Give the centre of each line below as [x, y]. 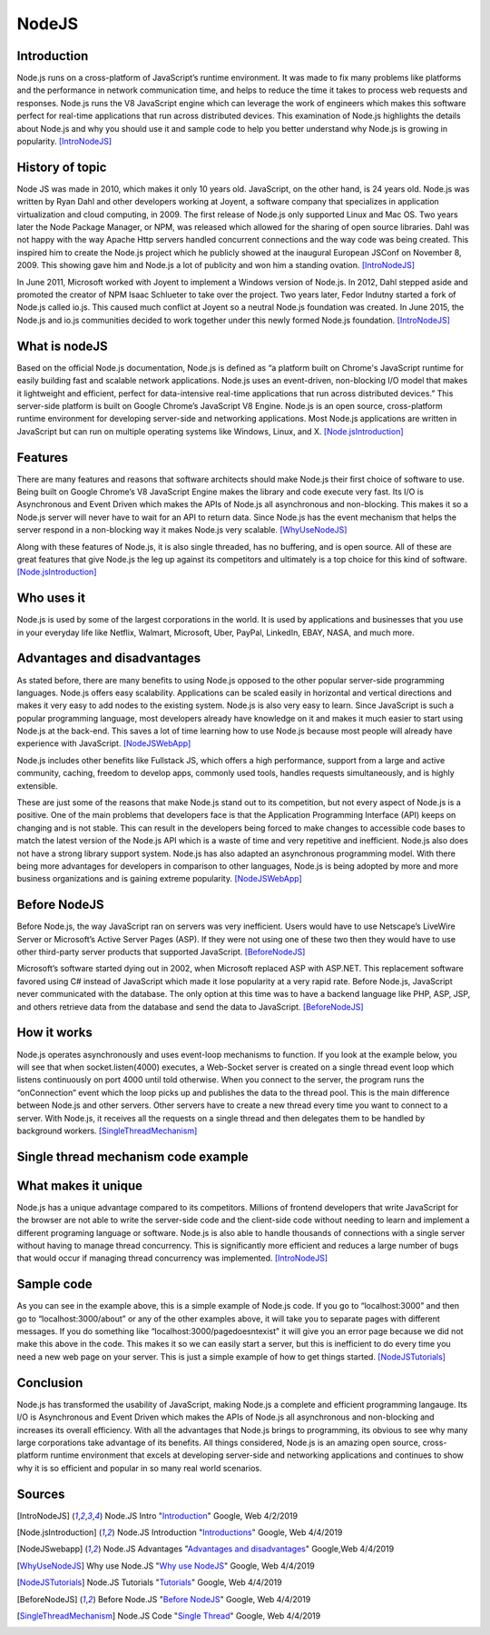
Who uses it [51, 598]
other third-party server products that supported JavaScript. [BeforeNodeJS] [161, 952]
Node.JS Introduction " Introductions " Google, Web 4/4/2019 [230, 1532]
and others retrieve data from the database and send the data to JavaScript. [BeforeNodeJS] [190, 1007]
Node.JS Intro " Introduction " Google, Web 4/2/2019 [201, 1515]
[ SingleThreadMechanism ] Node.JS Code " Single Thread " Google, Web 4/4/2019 [169, 1615]
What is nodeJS [62, 346]
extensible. [37, 785]
